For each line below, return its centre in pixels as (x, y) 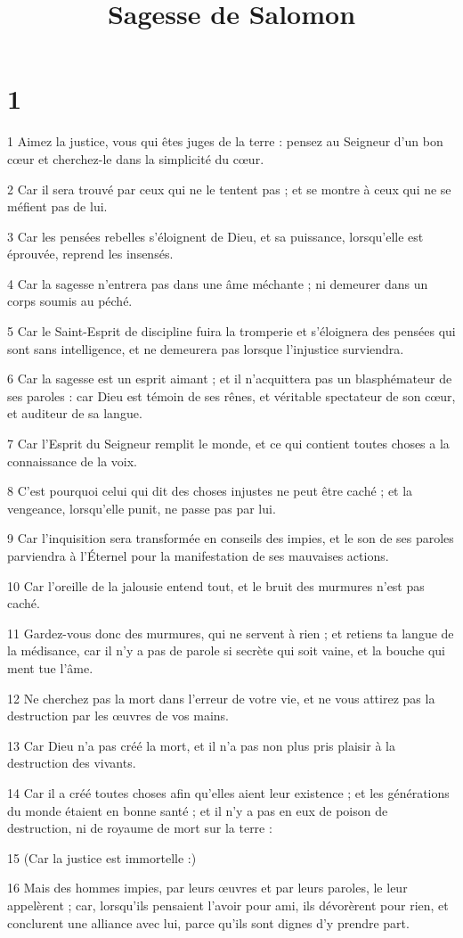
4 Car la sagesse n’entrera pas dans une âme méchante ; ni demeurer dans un (218, 283)
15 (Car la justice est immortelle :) (102, 857)
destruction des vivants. (72, 763)
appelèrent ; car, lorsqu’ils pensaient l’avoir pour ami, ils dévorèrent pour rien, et (228, 905)
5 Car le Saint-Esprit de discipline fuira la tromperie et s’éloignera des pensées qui (231, 331)
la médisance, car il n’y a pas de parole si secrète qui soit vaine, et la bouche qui (226, 650)
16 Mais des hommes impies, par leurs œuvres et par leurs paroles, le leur (207, 888)
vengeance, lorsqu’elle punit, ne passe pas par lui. (142, 508)
